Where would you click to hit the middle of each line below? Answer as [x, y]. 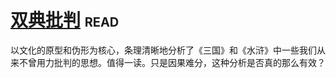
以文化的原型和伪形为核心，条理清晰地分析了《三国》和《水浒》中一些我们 [163, 50]
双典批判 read [65, 20]
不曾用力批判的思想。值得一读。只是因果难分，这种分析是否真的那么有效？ [172, 62]
